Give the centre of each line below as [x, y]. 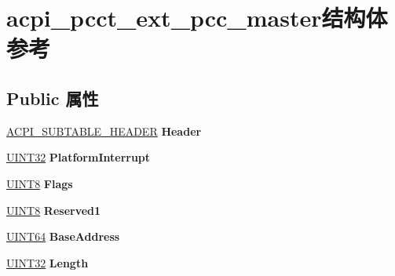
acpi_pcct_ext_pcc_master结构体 [197, 18]
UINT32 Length [48, 262]
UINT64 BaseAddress [63, 236]
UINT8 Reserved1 [54, 210]
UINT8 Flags [40, 183]
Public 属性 [53, 98]
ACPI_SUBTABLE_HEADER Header [104, 131]
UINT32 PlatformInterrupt [79, 157]
